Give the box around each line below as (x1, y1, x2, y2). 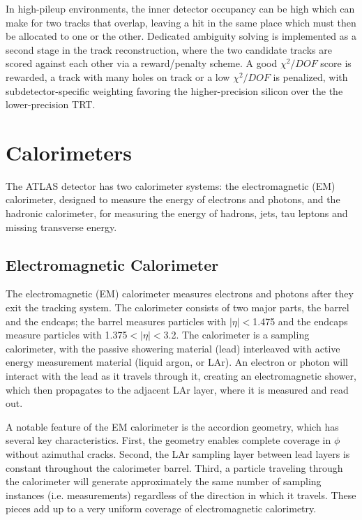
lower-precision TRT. (6, 97, 96, 112)
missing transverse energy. (6, 219, 117, 234)
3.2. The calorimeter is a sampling (163, 327, 310, 342)
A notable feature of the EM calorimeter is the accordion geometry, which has (6, 419, 339, 433)
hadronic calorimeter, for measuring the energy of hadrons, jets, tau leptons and (6, 206, 348, 221)
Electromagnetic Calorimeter (6, 253, 219, 275)
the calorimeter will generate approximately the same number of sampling (6, 474, 322, 489)
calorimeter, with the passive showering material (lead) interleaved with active (6, 341, 340, 355)
